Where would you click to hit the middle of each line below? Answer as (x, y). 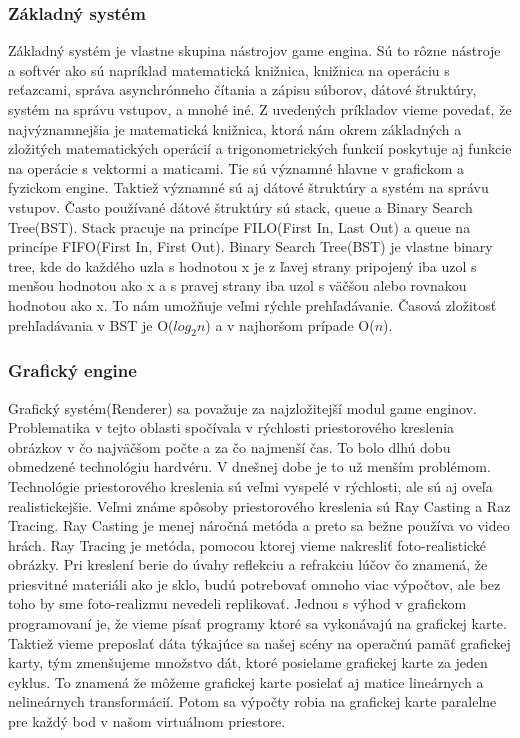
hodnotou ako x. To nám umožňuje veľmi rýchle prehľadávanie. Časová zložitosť (252, 304)
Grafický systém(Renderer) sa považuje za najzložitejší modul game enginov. (242, 407)
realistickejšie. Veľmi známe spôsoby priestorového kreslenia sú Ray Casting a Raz (259, 505)
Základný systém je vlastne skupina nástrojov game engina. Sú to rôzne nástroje (254, 50)
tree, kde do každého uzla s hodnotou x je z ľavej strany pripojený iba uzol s (242, 265)
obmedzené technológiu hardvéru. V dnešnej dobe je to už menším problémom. (249, 466)
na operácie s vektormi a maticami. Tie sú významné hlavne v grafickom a (236, 167)
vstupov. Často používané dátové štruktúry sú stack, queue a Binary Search (240, 206)
